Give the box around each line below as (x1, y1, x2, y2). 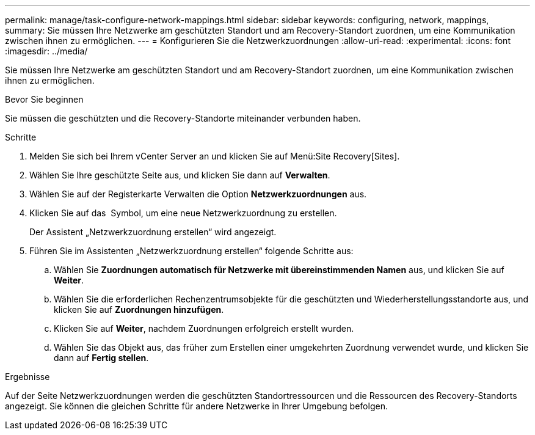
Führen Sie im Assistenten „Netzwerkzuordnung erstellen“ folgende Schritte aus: (29, 246, 354, 256)
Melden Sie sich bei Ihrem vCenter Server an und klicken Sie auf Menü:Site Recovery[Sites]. (29, 151, 400, 161)
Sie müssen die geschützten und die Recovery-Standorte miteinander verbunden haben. (5, 113, 361, 123)
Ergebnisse (5, 371, 50, 382)
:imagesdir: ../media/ (5, 46, 88, 56)
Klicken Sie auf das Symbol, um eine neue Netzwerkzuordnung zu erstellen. (29, 208, 337, 218)
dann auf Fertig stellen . (54, 353, 149, 363)
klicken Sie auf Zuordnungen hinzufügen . (54, 304, 224, 315)
